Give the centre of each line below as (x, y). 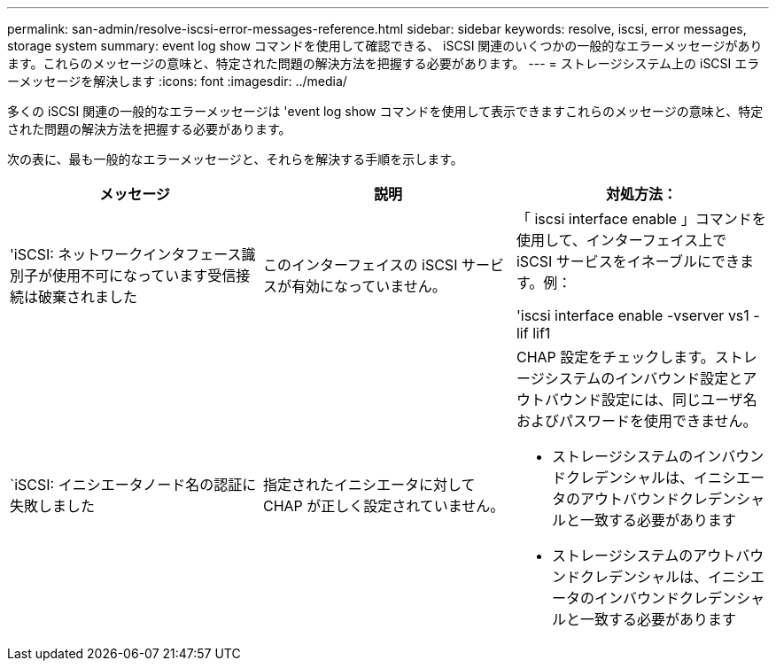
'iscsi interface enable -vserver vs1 (632, 315)
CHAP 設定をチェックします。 (615, 357)
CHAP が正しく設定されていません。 (384, 506)
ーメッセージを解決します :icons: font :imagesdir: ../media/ (177, 81)
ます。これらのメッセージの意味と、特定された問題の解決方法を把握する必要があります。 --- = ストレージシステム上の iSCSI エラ (384, 63)
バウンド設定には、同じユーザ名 (651, 400)
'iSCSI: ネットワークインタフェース (126, 254)
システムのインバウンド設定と (644, 378)
